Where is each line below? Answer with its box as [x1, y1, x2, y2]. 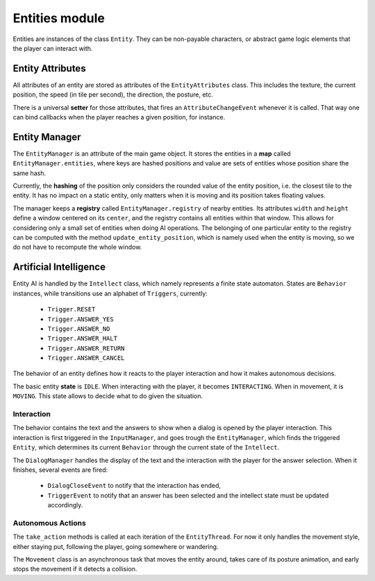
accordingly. [47, 501, 83, 509]
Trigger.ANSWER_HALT [47, 334, 118, 343]
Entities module [12, 10, 106, 26]
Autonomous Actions [12, 518, 86, 527]
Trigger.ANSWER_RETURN [47, 344, 125, 352]
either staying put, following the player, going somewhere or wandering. [12, 542, 219, 550]
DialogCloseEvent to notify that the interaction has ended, [47, 482, 222, 490]
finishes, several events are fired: [12, 466, 108, 474]
